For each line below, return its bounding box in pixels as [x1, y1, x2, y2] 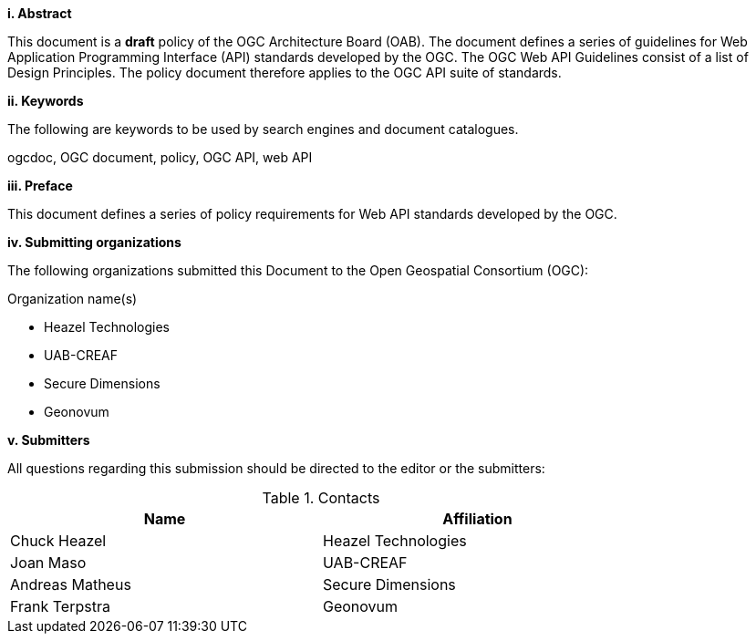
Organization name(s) [7, 291, 138, 306]
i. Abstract [7, 5, 72, 21]
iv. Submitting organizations [7, 234, 181, 250]
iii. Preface [7, 178, 73, 193]
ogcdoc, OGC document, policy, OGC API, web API [7, 150, 313, 165]
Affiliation [442, 510, 513, 528]
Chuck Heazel [10, 532, 107, 550]
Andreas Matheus [10, 575, 131, 594]
